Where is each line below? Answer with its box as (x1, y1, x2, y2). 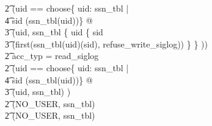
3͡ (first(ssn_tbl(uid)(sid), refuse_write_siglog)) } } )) (5, 37, 208, 50)
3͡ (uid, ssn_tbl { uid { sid (5, 26, 103, 38)
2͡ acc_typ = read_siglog (5, 49, 99, 62)
